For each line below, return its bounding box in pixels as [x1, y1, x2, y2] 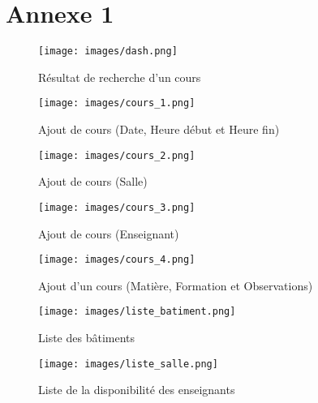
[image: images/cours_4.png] [38, 254, 196, 266]
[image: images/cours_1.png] [38, 97, 196, 109]
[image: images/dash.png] [38, 45, 178, 58]
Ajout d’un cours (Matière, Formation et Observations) [38, 277, 313, 294]
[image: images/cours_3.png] [38, 201, 196, 213]
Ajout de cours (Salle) [38, 173, 148, 190]
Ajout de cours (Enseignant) [38, 225, 179, 242]
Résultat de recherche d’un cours [38, 68, 201, 85]
